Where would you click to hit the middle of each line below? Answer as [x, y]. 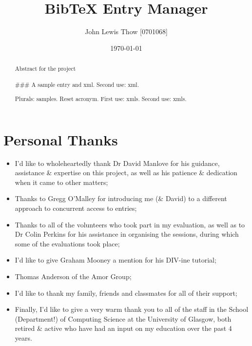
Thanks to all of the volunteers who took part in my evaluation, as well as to [130, 224]
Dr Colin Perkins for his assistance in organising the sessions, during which [127, 234]
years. [23, 337]
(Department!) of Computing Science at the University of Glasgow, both [123, 318]
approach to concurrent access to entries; [76, 208]
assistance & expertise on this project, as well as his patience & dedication [126, 173]
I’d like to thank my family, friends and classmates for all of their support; [126, 293]
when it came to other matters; [61, 182]
